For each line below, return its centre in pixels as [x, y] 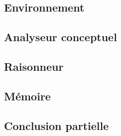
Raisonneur [34, 66]
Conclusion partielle [57, 125]
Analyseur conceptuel [60, 37]
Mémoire [27, 96]
